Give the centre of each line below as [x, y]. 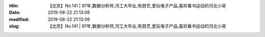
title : [14, 6]
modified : [19, 19]
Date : [15, 13]
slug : [14, 26]
